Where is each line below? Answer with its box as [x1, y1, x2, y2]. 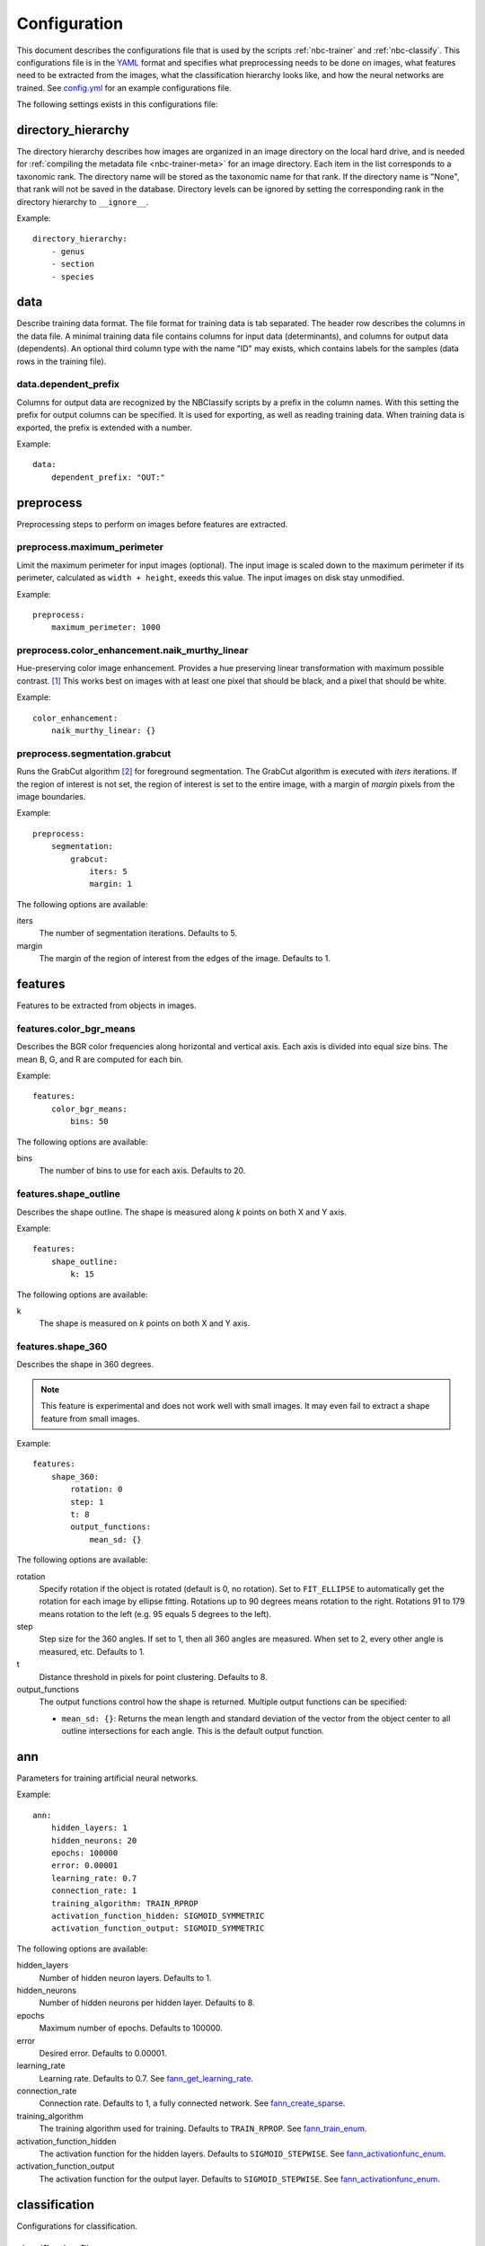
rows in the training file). [16, 356, 107, 367]
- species [50, 271, 94, 282]
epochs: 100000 [50, 1848, 119, 1859]
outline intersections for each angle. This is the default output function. [61, 1726, 325, 1737]
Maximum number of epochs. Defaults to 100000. [39, 2022, 224, 2034]
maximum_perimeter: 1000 [50, 623, 161, 632]
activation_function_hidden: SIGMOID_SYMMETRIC [50, 1911, 265, 1921]
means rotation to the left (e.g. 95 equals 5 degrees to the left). [39, 1608, 272, 1619]
